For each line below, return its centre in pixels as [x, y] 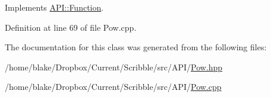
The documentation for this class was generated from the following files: [136, 47]
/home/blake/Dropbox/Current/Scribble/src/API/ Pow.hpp [114, 67]
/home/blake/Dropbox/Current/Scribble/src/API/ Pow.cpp [113, 87]
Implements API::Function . [54, 7]
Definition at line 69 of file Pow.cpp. [71, 27]
